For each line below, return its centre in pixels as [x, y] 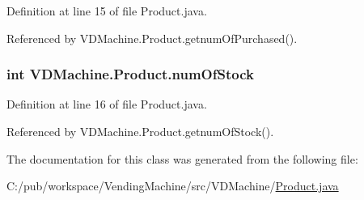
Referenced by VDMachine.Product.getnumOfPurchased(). [152, 38]
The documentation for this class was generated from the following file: [182, 158]
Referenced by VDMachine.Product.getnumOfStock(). [140, 131]
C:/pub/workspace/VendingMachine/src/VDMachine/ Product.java [173, 186]
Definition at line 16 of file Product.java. [107, 104]
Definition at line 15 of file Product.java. [107, 11]
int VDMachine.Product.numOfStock [130, 74]
